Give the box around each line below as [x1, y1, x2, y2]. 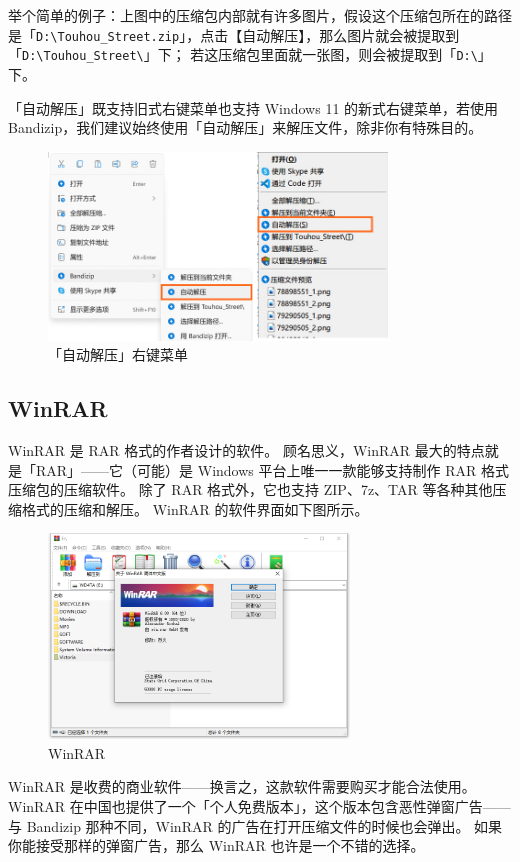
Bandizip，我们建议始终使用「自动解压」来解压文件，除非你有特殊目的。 [8, 117, 483, 138]
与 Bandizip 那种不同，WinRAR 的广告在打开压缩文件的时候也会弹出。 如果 [8, 815, 503, 836]
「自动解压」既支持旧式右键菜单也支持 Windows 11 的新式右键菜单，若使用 [8, 97, 499, 118]
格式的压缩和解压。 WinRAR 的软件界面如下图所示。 [21, 498, 369, 519]
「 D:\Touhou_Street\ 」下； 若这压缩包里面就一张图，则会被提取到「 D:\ [8, 44, 478, 65]
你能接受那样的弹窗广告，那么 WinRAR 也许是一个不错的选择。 [8, 835, 425, 856]
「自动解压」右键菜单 [48, 344, 188, 365]
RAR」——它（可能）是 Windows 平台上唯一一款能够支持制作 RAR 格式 [35, 459, 509, 480]
